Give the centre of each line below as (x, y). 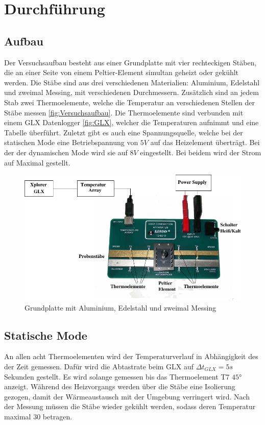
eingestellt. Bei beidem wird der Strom (201, 152)
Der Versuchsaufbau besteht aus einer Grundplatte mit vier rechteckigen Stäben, (130, 62)
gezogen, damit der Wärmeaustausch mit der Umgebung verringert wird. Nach (127, 396)
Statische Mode (46, 335)
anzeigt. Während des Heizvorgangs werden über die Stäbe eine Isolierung (120, 386)
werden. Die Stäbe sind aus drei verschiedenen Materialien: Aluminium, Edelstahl (132, 82)
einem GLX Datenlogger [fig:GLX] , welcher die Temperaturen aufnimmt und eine (131, 122)
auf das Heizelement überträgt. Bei (205, 142)
